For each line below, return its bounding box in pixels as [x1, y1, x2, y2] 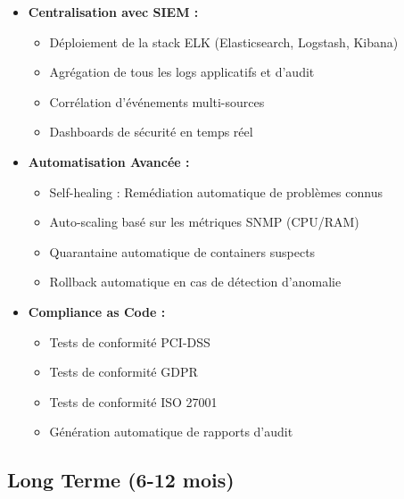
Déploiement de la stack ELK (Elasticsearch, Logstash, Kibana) [49, 32, 399, 51]
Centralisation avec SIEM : [28, 3, 199, 21]
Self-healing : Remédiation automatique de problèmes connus [49, 182, 383, 201]
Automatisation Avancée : [28, 152, 190, 170]
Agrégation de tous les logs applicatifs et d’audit [49, 62, 315, 81]
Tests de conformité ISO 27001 [49, 392, 218, 411]
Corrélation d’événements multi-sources [49, 92, 265, 111]
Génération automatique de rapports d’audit [49, 422, 293, 441]
